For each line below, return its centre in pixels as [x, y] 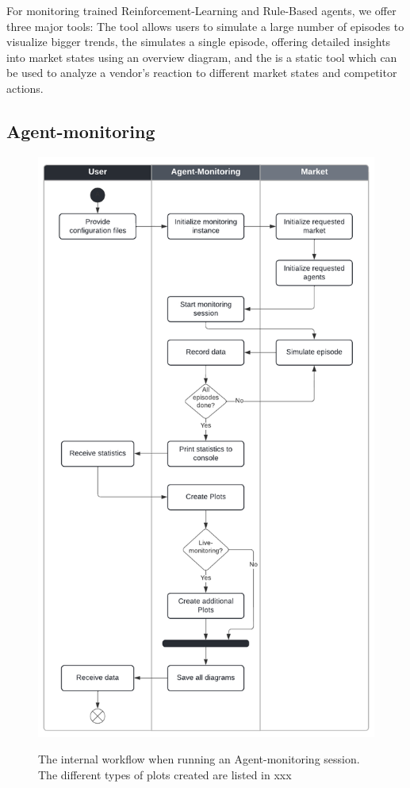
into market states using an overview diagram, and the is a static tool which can [202, 57]
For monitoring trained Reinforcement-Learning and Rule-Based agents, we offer [201, 10]
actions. [25, 88]
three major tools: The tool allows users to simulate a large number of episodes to [205, 26]
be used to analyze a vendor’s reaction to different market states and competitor [202, 73]
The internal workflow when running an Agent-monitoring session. [199, 759]
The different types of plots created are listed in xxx [165, 774]
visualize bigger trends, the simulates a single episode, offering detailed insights [199, 42]
